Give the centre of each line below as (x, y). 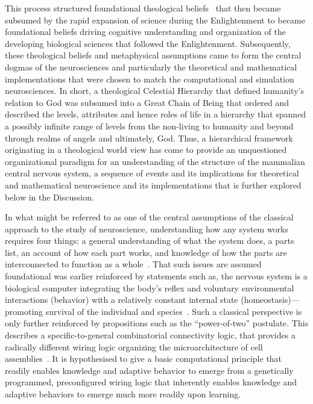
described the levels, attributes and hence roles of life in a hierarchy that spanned (156, 114)
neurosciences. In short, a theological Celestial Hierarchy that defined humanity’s (154, 91)
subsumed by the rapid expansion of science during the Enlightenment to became (155, 20)
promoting (24, 311)
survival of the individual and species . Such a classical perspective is (174, 311)
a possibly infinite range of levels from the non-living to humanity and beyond (149, 126)
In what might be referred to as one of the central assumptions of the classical (149, 217)
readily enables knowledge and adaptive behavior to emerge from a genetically (149, 370)
